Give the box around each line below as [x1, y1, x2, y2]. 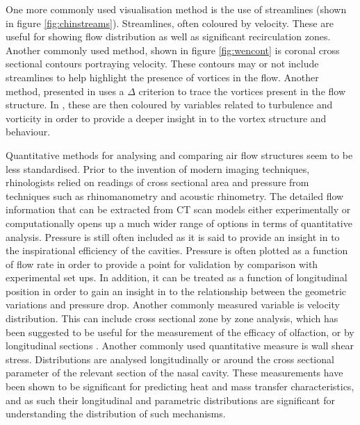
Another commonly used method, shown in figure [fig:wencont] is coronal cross [6, 42, 340, 57]
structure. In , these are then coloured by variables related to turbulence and [6, 97, 333, 112]
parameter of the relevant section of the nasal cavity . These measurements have [6, 365, 343, 380]
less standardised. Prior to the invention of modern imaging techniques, [6, 161, 310, 176]
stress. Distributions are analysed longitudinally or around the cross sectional [6, 351, 334, 366]
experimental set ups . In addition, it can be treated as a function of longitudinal [6, 270, 347, 285]
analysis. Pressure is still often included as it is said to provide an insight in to [6, 229, 340, 244]
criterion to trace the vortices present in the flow [138, 83, 346, 98]
